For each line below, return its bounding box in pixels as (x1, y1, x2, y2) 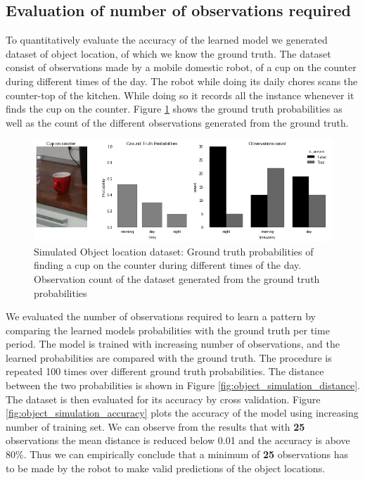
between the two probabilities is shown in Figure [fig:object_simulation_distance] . (6, 378, 360, 393)
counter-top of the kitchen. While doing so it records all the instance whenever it (6, 87, 354, 102)
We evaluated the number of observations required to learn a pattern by (6, 309, 316, 324)
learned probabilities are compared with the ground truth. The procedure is (6, 350, 332, 365)
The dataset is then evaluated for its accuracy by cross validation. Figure (6, 391, 321, 406)
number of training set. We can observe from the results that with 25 (6, 419, 305, 434)
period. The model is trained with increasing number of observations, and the (6, 336, 340, 351)
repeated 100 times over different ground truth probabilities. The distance (6, 364, 324, 379)
